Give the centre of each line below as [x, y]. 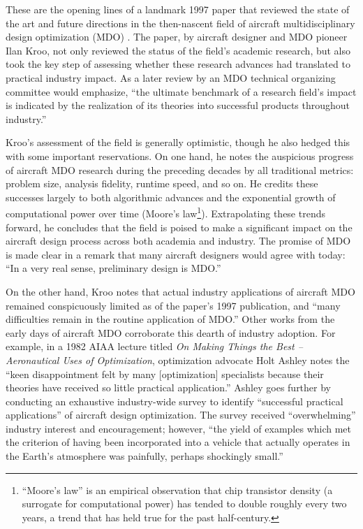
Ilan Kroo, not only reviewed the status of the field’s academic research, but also [178, 50]
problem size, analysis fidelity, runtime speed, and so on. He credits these [162, 183]
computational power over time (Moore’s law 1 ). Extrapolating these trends [165, 212]
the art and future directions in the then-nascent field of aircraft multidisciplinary [180, 23]
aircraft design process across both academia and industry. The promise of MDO [178, 241]
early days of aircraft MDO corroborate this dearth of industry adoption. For [171, 332]
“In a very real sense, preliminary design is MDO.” [113, 268]
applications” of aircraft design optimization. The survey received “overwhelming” [181, 415]
